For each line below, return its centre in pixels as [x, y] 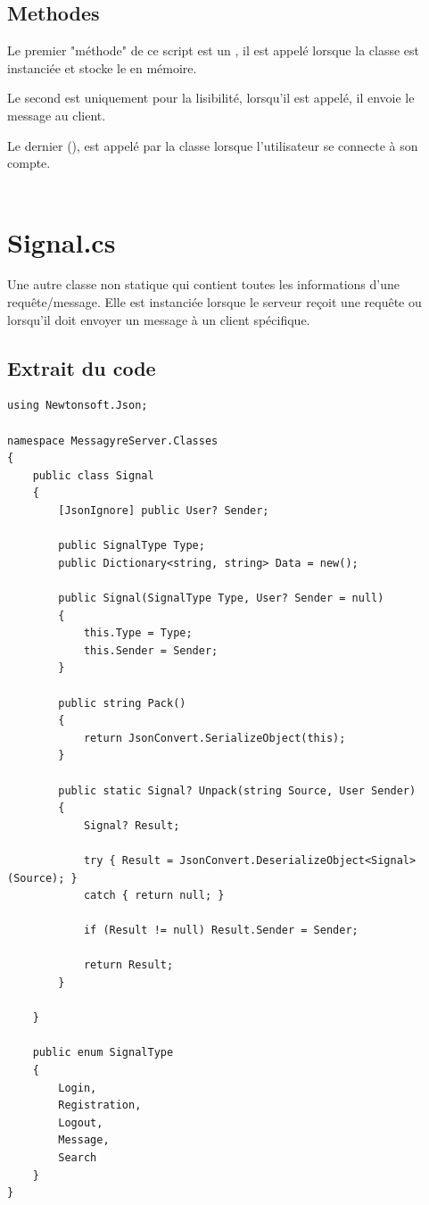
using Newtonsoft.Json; [78, 406]
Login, [78, 1088]
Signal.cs [62, 241]
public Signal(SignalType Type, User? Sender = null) [221, 598]
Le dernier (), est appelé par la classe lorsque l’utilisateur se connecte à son [213, 145]
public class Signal [93, 475]
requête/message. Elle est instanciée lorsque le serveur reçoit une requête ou [214, 302]
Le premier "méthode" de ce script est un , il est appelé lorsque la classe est [213, 50]
